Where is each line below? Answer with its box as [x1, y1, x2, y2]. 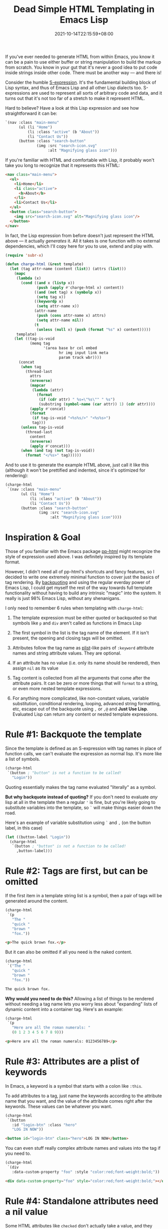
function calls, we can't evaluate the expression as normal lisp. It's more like [5, 751, 162, 757]
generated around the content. [5, 898, 68, 904]
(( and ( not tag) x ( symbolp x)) [34, 290, 101, 295]
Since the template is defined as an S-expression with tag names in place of [5, 745, 162, 751]
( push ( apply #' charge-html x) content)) [36, 285, 124, 290]
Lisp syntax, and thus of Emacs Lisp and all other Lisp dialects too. [5, 84, 142, 91]
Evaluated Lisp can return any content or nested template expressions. [12, 711, 158, 717]
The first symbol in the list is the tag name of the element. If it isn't [12, 630, 149, 636]
